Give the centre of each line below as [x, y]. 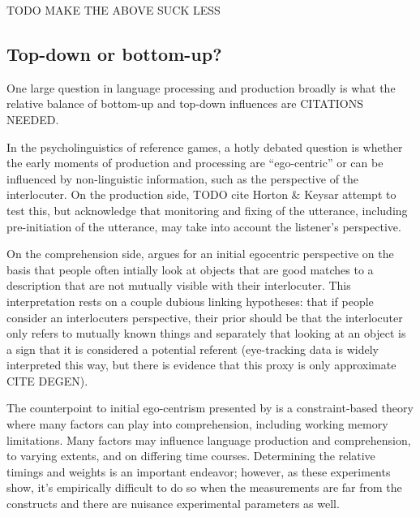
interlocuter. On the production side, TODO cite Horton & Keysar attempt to [201, 194]
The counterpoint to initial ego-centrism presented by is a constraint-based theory [210, 408]
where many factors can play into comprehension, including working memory [197, 424]
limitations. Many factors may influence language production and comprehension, [209, 439]
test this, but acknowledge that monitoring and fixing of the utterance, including [207, 210]
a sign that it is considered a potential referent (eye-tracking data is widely [193, 349]
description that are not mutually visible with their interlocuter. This [179, 285]
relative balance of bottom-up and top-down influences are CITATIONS [185, 103]
